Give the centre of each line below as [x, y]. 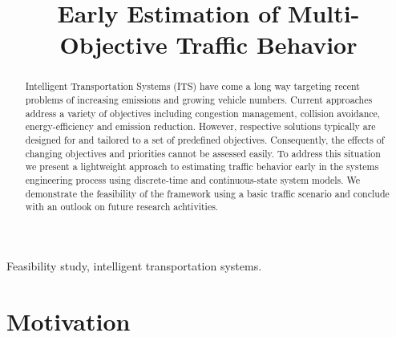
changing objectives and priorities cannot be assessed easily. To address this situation [203, 153]
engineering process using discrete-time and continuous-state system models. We [192, 179]
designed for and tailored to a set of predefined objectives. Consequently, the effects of [205, 139]
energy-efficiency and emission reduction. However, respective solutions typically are [200, 126]
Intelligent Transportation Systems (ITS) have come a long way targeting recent [192, 86]
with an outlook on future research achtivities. [122, 207]
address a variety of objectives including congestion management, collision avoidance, [203, 113]
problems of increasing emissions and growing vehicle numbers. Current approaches [199, 100]
